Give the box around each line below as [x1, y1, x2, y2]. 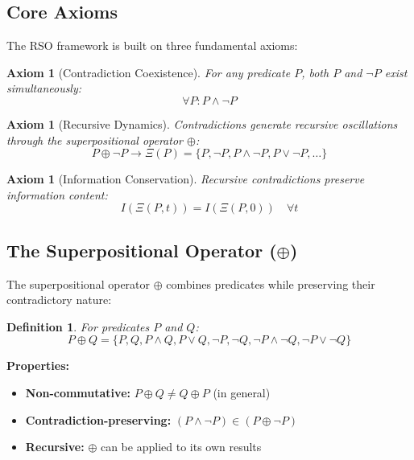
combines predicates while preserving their [166, 275, 375, 292]
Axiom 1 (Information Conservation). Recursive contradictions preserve [6, 170, 365, 187]
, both [301, 64, 329, 80]
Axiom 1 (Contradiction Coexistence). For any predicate [6, 64, 291, 80]
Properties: [6, 357, 70, 374]
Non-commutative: [25, 384, 130, 400]
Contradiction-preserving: [25, 411, 172, 428]
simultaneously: [6, 80, 82, 97]
